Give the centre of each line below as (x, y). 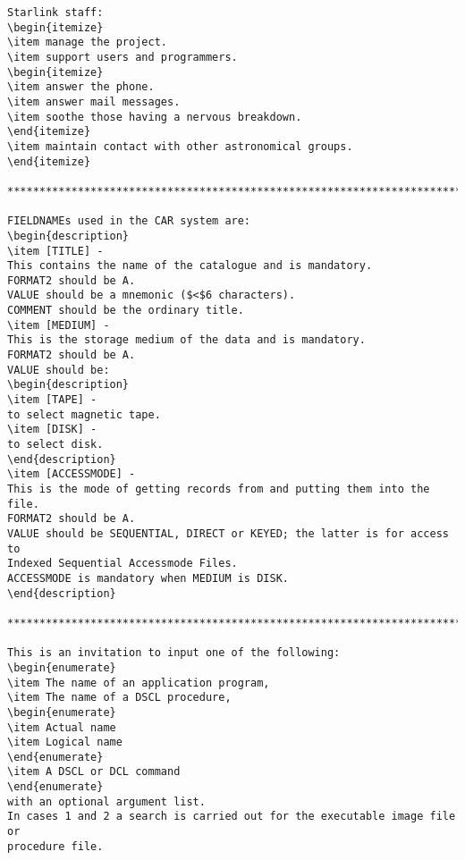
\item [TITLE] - (55, 251)
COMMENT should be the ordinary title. (126, 311)
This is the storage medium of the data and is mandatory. (186, 340)
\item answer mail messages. (94, 101)
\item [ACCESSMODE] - (72, 474)
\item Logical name (65, 742)
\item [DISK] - (52, 430)
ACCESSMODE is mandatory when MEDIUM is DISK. (148, 578)
